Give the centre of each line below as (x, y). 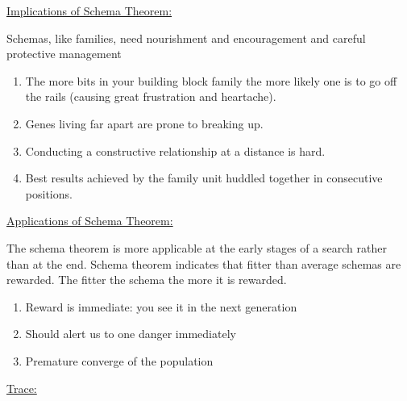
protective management (64, 54)
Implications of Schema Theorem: (89, 10)
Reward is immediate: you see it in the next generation (161, 306)
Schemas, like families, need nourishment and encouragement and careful (186, 38)
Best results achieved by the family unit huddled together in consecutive (204, 178)
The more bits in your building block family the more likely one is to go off (211, 80)
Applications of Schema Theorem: (90, 221)
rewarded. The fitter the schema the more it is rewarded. (147, 280)
